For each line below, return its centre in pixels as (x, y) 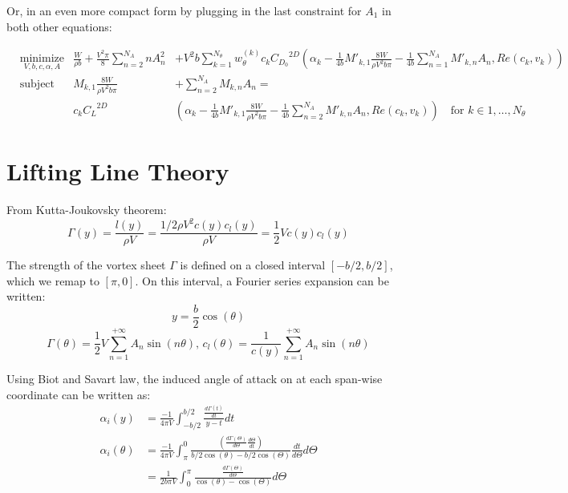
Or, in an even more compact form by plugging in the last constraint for (184, 10)
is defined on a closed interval (253, 265)
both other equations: (59, 26)
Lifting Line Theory (118, 171)
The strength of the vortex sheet (86, 265)
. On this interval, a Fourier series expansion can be (262, 280)
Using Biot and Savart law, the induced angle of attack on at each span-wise (195, 379)
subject (37, 84)
